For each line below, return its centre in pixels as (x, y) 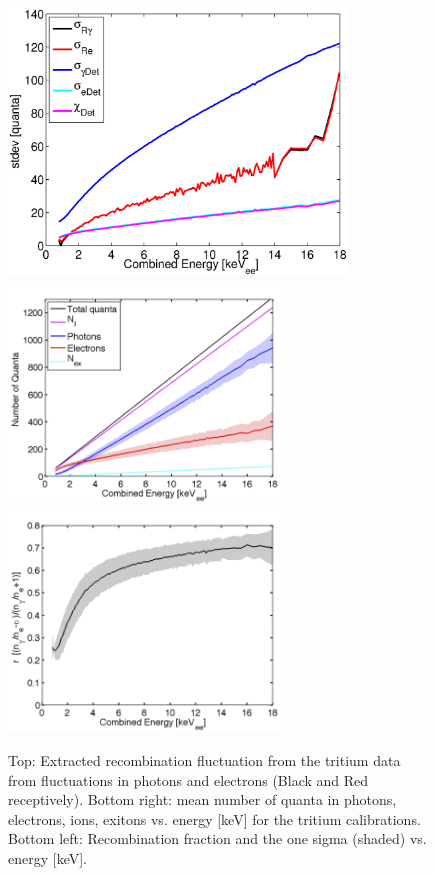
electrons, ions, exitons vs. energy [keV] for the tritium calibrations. (214, 818)
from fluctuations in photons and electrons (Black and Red (188, 779)
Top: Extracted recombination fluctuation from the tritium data (204, 760)
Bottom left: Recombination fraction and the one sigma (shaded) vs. (217, 838)
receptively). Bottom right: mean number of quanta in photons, (202, 799)
